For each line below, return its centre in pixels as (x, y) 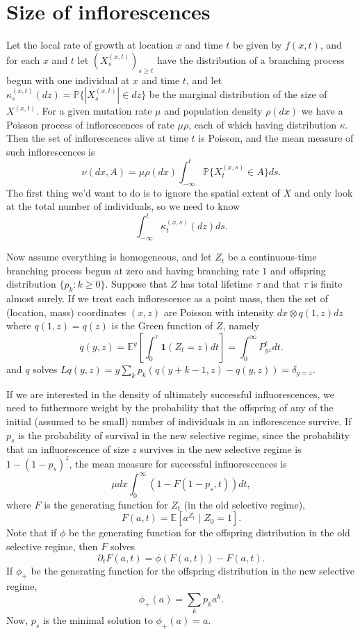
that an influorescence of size (68, 449)
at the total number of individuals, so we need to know (123, 206)
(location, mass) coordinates (66, 312)
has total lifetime (216, 284)
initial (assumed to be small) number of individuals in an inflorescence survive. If (179, 421)
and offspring (298, 270)
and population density (213, 111)
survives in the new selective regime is (221, 449)
